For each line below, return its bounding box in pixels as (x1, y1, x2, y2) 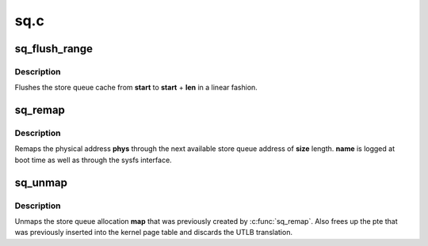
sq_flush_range (14, 42, 93, 55)
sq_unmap (14, 176, 67, 189)
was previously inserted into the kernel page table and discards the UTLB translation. (14, 228, 293, 237)
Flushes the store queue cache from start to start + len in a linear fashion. (14, 83, 258, 93)
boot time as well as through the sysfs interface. (14, 155, 172, 165)
